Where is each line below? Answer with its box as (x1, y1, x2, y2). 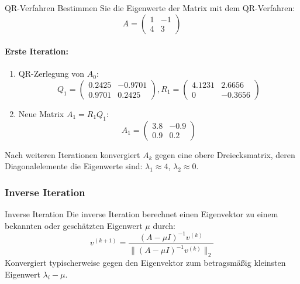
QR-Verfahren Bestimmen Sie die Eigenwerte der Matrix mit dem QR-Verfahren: (5, 2, 295, 13)
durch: (153, 219, 175, 231)
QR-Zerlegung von (18, 67, 85, 80)
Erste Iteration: (5, 45, 68, 57)
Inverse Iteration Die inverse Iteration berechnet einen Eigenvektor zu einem (5, 208, 278, 220)
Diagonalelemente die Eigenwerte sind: (5, 160, 143, 172)
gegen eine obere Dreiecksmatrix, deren (155, 148, 295, 160)
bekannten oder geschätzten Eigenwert (5, 219, 143, 231)
